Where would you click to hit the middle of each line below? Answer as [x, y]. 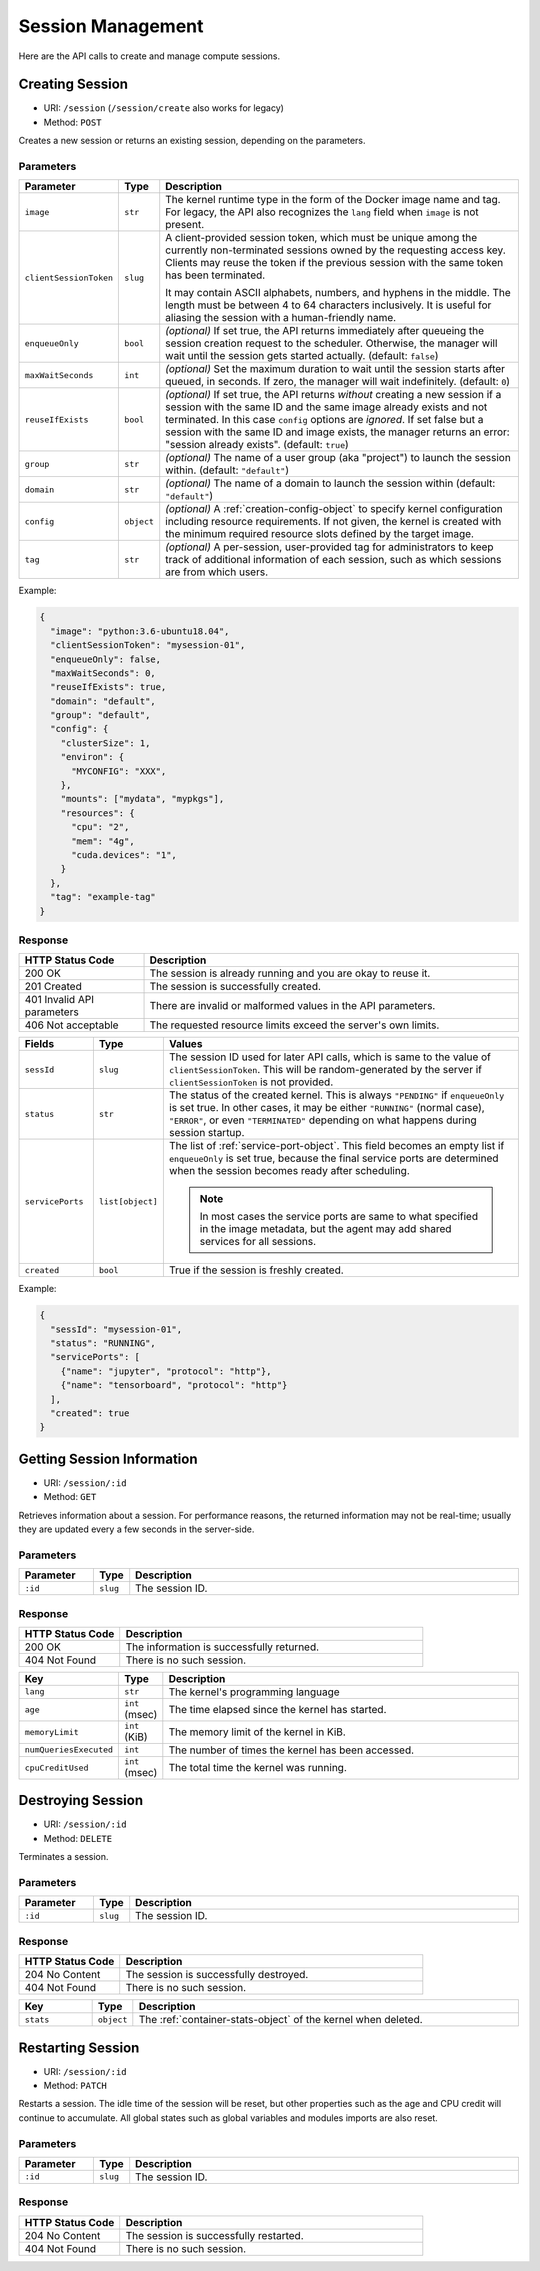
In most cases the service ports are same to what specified [339, 1217]
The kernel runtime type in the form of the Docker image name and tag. [333, 200]
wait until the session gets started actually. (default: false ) [302, 356]
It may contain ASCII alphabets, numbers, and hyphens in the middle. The [338, 293]
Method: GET [70, 1497]
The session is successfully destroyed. [217, 1975]
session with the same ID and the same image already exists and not [326, 407]
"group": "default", [100, 715]
